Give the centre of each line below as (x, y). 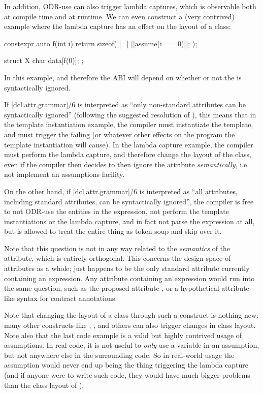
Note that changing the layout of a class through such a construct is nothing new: (131, 315)
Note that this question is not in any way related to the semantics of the (117, 248)
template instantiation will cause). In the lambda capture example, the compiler (129, 144)
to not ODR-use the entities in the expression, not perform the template (117, 211)
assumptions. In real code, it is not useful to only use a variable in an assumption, (132, 345)
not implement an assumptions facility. (64, 174)
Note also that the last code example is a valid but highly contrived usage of (123, 335)
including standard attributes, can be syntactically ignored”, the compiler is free (129, 201)
